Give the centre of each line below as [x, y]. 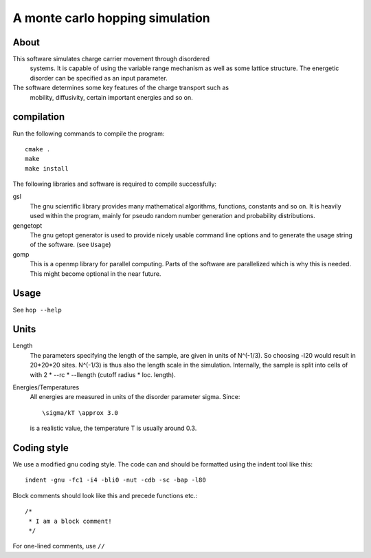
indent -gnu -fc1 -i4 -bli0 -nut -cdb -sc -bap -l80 [115, 480]
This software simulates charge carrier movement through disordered [111, 59]
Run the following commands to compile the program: [89, 133]
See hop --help [37, 310]
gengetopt [27, 225]
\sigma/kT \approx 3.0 [80, 412]
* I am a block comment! [70, 521]
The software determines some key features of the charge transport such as [121, 88]
